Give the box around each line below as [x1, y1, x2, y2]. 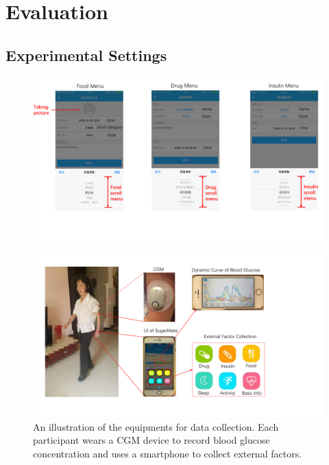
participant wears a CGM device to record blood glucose [33, 433, 270, 447]
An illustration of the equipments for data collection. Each [33, 419, 279, 433]
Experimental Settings [5, 44, 167, 65]
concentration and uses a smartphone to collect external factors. [33, 446, 302, 460]
